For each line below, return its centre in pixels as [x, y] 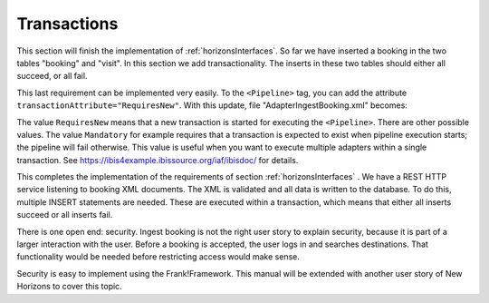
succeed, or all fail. [52, 76]
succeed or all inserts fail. [65, 215]
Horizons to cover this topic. [69, 287]
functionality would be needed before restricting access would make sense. [158, 257]
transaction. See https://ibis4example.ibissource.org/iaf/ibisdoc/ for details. [158, 160]
